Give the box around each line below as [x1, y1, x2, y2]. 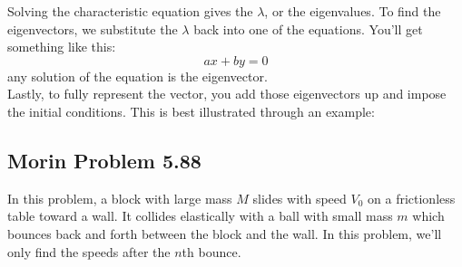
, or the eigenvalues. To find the [264, 2, 441, 20]
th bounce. [182, 242, 241, 261]
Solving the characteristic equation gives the [7, 2, 253, 20]
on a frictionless [368, 188, 456, 207]
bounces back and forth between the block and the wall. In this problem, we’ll [7, 224, 442, 243]
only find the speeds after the [7, 242, 171, 261]
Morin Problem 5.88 [7, 146, 202, 174]
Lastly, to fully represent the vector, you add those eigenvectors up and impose [7, 84, 447, 103]
